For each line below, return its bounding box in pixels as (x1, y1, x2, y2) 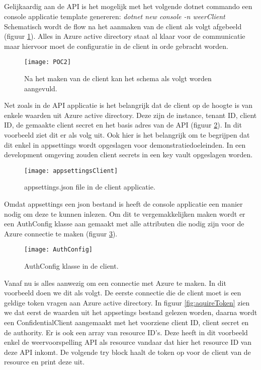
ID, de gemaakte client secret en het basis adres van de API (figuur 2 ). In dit (4, 119, 242, 130)
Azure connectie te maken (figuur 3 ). (4, 228, 118, 238)
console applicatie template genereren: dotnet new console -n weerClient (4, 11, 225, 21)
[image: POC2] (24, 58, 71, 66)
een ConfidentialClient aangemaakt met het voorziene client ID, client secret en (4, 317, 249, 328)
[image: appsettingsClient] (24, 167, 118, 174)
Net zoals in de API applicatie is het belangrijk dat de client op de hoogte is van (4, 100, 252, 110)
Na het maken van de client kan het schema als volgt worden (24, 73, 212, 84)
